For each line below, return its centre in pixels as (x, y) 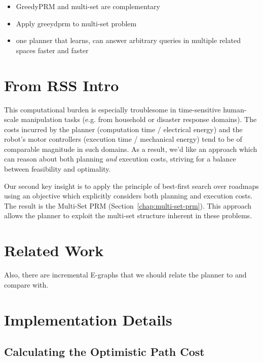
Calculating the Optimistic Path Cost (104, 352)
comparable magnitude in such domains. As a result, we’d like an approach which (131, 149)
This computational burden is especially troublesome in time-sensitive (112, 109)
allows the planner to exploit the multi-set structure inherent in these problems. (128, 215)
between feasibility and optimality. (58, 169)
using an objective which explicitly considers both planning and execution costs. (128, 196)
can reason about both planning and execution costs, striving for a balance (120, 159)
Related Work (54, 250)
